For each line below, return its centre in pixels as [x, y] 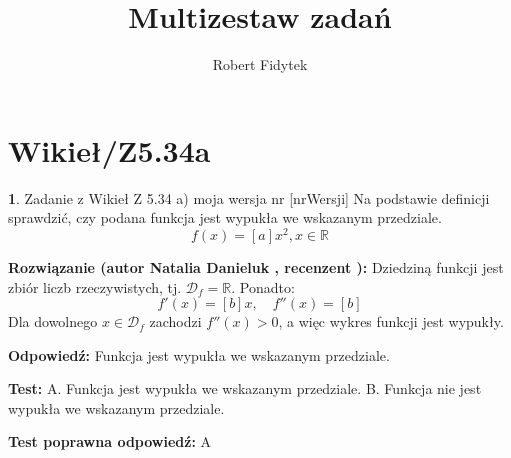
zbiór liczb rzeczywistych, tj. [95, 286]
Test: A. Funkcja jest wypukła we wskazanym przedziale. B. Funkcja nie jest [245, 388]
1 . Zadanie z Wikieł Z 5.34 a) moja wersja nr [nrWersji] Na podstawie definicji [249, 197]
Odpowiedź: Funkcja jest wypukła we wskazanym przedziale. [199, 354]
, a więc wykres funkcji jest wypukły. [391, 321]
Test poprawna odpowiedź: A [110, 441]
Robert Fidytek [260, 64]
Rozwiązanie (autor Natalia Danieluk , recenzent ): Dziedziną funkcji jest [256, 266]
